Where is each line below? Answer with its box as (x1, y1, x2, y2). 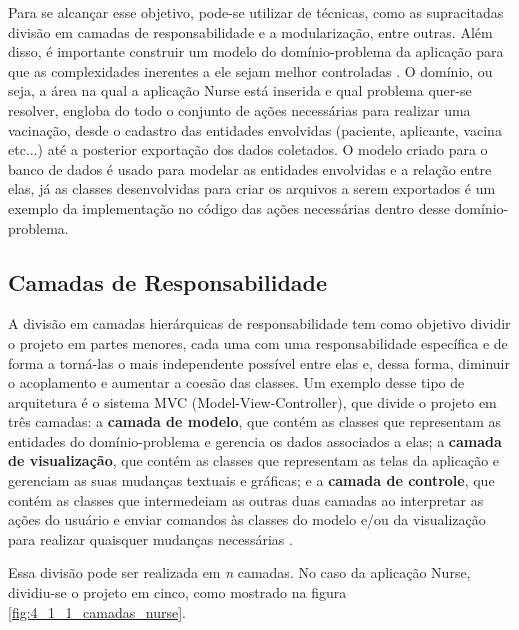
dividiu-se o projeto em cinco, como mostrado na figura (8, 582, 347, 603)
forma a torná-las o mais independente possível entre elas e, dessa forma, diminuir (8, 352, 510, 373)
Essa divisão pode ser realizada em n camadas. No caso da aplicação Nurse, (8, 562, 471, 583)
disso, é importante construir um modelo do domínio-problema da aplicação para (8, 41, 504, 62)
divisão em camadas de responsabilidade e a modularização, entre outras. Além (8, 21, 493, 42)
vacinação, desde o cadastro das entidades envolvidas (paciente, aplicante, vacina (8, 119, 502, 140)
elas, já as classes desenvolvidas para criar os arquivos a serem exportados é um (8, 178, 496, 199)
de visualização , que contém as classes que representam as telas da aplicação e (8, 450, 500, 471)
